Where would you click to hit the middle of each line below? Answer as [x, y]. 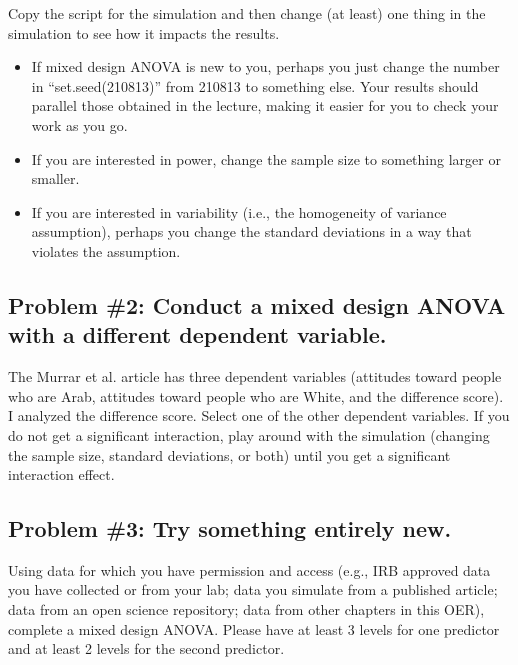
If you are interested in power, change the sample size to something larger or [266, 158]
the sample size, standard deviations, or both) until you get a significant [229, 454]
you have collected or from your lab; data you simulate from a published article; [253, 589]
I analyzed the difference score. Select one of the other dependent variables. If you [259, 415]
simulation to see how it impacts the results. [144, 32]
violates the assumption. [106, 250]
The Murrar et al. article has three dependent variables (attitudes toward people [255, 376]
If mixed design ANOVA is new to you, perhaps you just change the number [265, 66]
